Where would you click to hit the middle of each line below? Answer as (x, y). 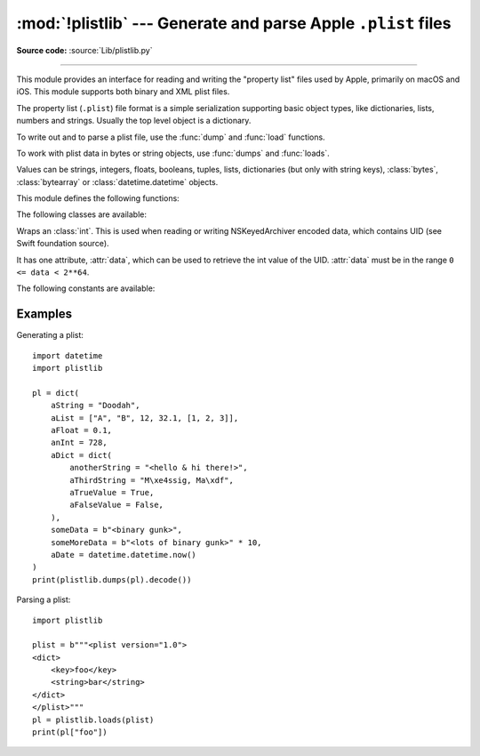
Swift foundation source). (63, 244)
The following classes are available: (81, 214)
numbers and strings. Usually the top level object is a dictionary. (134, 121)
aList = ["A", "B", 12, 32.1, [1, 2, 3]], (144, 418)
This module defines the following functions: (98, 198)
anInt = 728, (79, 443)
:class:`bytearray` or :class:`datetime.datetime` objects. (117, 181)
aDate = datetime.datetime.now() (124, 555)
